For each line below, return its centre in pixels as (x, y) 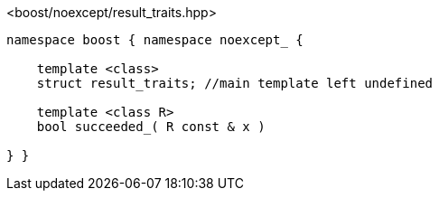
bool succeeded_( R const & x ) (151, 127)
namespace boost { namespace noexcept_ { (155, 40)
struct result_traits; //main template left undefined (235, 83)
